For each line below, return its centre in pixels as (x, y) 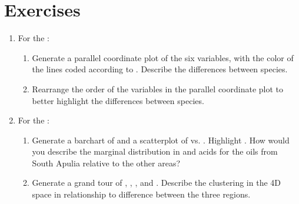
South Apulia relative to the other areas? (106, 163)
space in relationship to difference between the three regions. (141, 194)
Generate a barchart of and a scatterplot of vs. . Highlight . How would (161, 140)
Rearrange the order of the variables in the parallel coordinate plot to (157, 88)
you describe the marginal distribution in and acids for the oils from (155, 151)
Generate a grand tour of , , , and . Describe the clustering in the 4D (156, 183)
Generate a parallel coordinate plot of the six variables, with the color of (163, 57)
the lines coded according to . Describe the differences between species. (160, 69)
